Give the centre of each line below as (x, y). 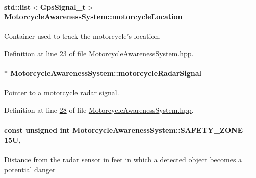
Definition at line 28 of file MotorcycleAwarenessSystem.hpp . (99, 109)
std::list (18, 6)
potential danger (30, 169)
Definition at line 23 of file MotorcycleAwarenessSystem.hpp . (99, 53)
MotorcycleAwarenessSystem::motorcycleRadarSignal (106, 73)
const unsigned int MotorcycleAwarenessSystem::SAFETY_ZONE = (128, 130)
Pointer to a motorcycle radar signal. (62, 93)
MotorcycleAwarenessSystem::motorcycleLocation (93, 17)
